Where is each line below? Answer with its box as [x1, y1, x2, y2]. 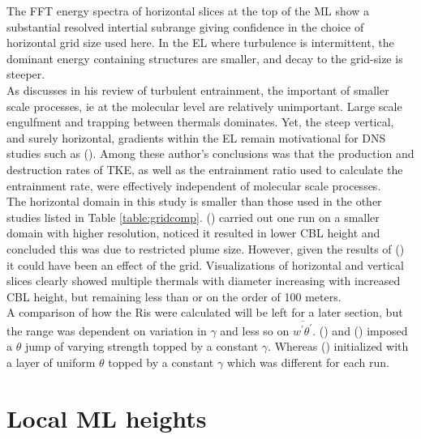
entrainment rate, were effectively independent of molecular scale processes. [6, 177, 381, 194]
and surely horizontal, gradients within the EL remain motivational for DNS [6, 129, 386, 146]
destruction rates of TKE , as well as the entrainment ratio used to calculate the [6, 160, 403, 177]
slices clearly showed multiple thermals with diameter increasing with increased [6, 272, 401, 289]
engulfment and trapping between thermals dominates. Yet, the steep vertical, [6, 113, 394, 130]
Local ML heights [6, 401, 207, 434]
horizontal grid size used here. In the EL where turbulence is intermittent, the [6, 34, 394, 51]
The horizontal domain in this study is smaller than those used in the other [6, 193, 382, 210]
